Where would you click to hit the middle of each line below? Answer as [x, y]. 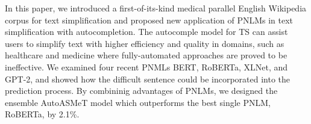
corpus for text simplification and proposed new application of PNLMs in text [149, 20]
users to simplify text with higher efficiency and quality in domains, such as [145, 43]
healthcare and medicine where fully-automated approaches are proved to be [146, 55]
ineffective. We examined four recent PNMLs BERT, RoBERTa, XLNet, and [146, 67]
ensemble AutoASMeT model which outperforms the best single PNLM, [138, 102]
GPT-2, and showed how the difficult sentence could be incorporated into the [148, 79]
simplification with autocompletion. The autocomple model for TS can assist [146, 32]
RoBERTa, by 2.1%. [42, 114]
